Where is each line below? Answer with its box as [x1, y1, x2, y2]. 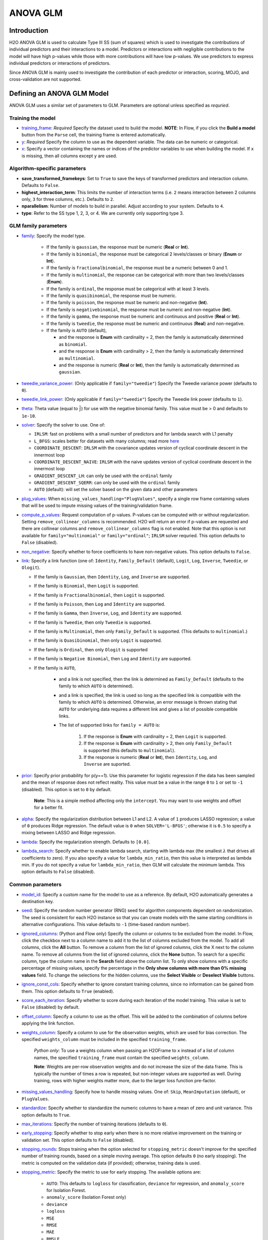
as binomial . [59, 341, 87, 347]
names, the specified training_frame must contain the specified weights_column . [34, 1054, 209, 1060]
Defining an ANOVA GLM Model [9, 89, 109, 98]
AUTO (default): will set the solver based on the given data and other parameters [34, 487, 198, 493]
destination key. [21, 898, 54, 904]
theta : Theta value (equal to [21, 405, 78, 411]
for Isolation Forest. [46, 1187, 86, 1193]
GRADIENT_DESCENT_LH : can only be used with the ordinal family [34, 473, 172, 479]
